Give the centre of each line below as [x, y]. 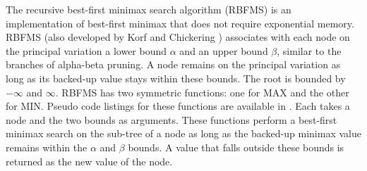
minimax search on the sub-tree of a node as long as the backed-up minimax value [183, 133]
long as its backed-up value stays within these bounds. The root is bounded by [176, 78]
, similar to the [309, 50]
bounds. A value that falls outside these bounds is [236, 147]
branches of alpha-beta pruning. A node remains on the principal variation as [173, 64]
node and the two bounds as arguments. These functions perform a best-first [172, 119]
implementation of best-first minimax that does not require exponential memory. [180, 23]
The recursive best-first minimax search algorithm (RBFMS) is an [149, 9]
